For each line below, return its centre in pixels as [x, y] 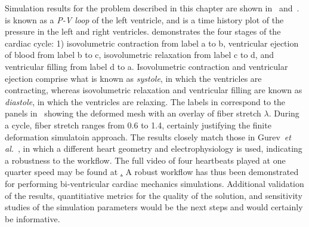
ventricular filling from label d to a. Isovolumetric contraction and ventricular [146, 66]
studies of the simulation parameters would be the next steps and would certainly [154, 207]
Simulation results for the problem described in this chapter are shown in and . [152, 8]
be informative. [33, 218]
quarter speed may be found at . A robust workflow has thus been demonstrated [152, 172]
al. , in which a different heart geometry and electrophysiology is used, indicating [154, 148]
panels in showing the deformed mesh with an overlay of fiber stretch [133, 113]
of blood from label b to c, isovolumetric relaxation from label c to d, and [139, 55]
